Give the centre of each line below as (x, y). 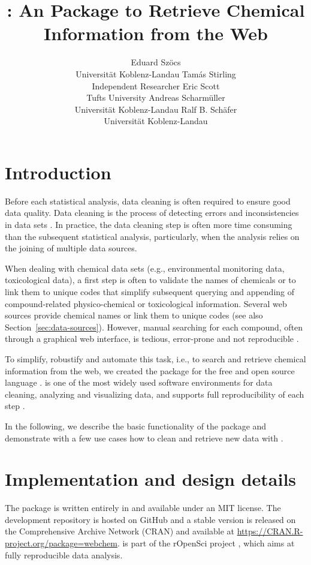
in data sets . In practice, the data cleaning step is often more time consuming (149, 224)
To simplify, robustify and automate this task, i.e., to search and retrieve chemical (155, 358)
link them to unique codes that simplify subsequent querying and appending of (150, 291)
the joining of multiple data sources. (71, 248)
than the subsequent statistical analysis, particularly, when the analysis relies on (152, 236)
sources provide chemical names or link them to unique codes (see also (134, 315)
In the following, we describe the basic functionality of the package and (136, 426)
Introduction (58, 172)
